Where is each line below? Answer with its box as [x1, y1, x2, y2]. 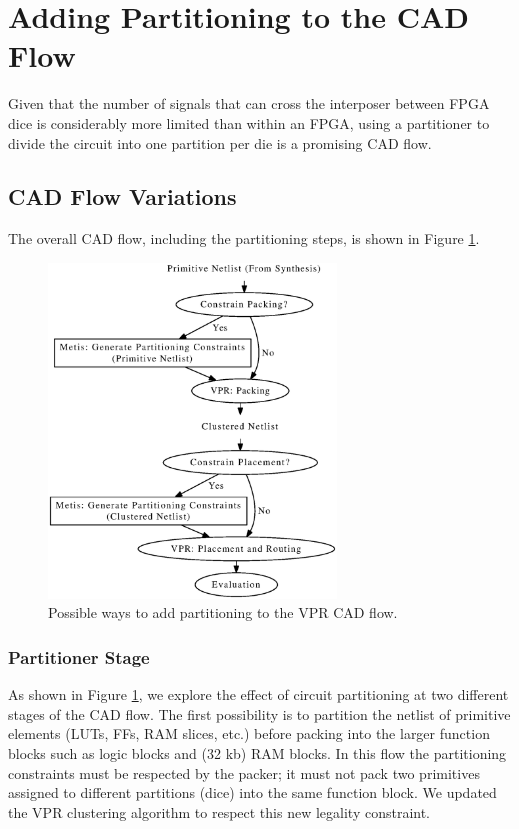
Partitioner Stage [8, 645, 150, 669]
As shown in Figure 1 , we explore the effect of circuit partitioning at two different [8, 684, 509, 705]
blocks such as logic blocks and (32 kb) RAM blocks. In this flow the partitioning [8, 743, 507, 764]
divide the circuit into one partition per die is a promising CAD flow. [8, 132, 432, 153]
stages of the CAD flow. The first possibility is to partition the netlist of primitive [8, 703, 511, 724]
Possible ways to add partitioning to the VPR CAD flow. [48, 602, 398, 623]
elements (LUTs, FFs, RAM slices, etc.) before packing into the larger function [8, 723, 490, 744]
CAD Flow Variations [8, 181, 237, 212]
